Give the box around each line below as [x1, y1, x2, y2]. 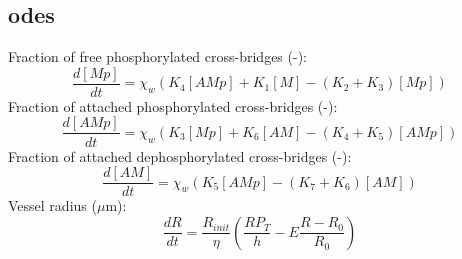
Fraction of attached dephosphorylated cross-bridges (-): [8, 145, 352, 166]
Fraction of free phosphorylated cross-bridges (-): [8, 46, 307, 67]
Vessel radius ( [8, 195, 97, 216]
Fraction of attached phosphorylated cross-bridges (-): [8, 95, 338, 116]
